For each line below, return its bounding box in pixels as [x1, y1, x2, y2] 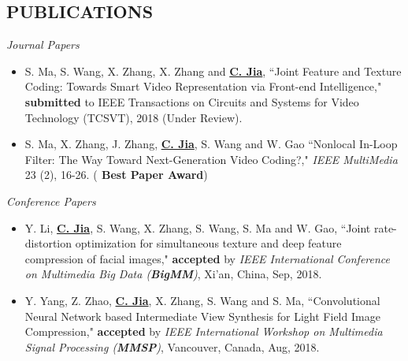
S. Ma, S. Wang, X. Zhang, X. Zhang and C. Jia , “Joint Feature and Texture [24, 62, 402, 79]
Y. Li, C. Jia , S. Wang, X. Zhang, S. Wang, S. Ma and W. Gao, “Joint [24, 219, 371, 236]
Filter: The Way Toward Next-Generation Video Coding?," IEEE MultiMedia [24, 151, 398, 167]
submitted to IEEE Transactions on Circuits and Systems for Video [24, 93, 359, 110]
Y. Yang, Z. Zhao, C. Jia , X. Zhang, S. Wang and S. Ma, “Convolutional [24, 292, 380, 308]
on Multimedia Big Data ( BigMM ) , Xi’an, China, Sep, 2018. [24, 266, 322, 282]
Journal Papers [6, 36, 80, 53]
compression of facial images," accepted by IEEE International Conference [24, 250, 391, 266]
